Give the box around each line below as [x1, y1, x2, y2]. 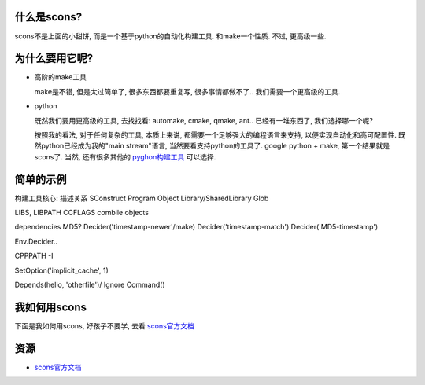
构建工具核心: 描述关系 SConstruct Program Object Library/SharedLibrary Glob [14, 193, 269, 203]
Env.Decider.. [14, 236, 58, 246]
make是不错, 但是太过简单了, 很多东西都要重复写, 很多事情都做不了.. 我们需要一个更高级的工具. [34, 86, 341, 96]
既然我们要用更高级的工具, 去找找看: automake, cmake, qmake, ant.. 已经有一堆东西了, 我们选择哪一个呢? [34, 115, 374, 125]
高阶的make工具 [34, 72, 87, 82]
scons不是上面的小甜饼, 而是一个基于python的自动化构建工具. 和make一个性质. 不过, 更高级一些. [14, 31, 327, 41]
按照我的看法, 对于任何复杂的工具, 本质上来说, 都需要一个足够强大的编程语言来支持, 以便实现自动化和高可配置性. [34, 130, 397, 139]
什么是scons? [14, 10, 83, 24]
